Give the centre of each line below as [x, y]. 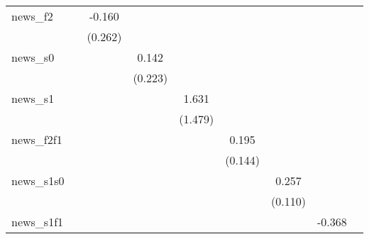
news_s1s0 [38, 180]
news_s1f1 [38, 222]
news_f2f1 [37, 139]
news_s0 [33, 57]
